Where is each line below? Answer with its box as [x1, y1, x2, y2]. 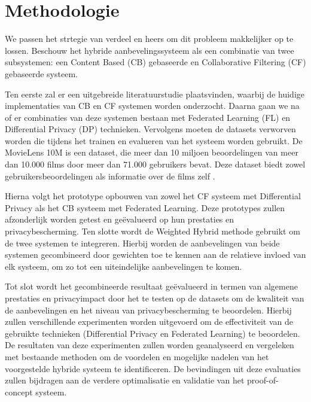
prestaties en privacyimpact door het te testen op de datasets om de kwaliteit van [5, 292, 304, 304]
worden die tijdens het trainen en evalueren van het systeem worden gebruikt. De [5, 134, 303, 147]
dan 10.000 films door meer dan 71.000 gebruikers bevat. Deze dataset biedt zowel [5, 158, 306, 170]
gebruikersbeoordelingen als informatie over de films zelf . [5, 169, 215, 182]
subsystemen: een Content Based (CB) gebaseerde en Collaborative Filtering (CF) [5, 56, 306, 68]
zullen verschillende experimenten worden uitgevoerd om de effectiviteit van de [5, 315, 294, 328]
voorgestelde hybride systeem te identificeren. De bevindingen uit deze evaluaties [5, 362, 301, 374]
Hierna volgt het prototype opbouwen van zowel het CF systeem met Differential [5, 190, 301, 202]
